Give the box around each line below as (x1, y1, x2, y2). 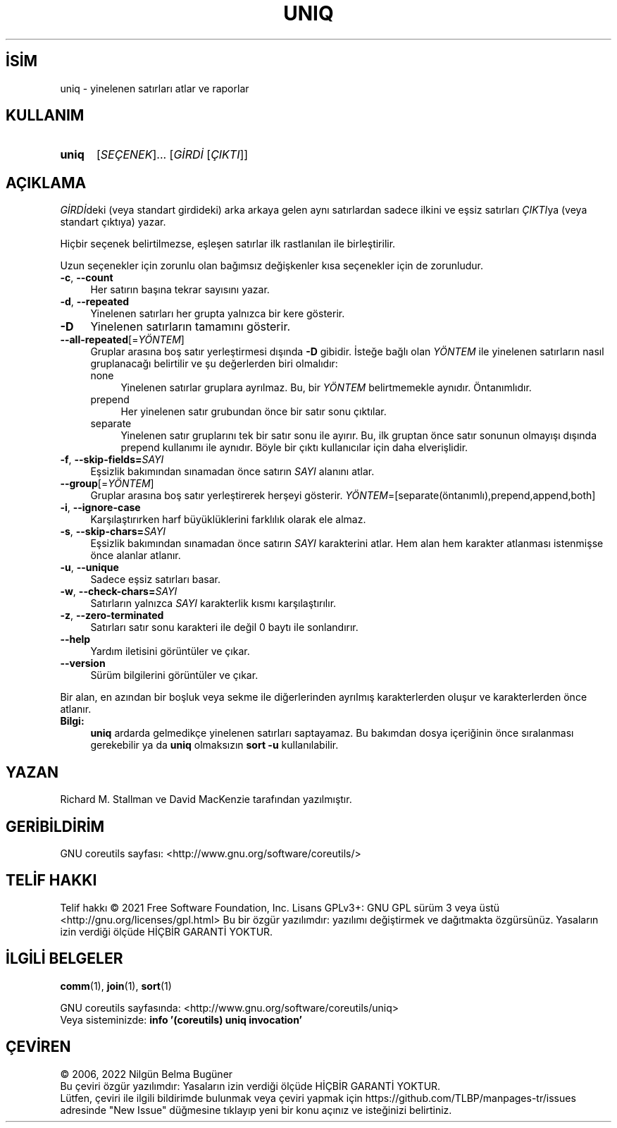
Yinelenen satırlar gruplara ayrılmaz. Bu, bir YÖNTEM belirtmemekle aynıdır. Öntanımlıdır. (120, 381, 532, 394)
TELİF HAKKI (6, 871, 97, 890)
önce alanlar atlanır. (90, 549, 181, 562)
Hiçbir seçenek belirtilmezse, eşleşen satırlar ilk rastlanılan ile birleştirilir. (60, 238, 396, 250)
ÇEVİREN (6, 1038, 71, 1056)
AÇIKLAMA (6, 173, 87, 192)
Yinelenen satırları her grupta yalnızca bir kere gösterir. (90, 307, 345, 320)
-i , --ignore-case (60, 501, 141, 514)
